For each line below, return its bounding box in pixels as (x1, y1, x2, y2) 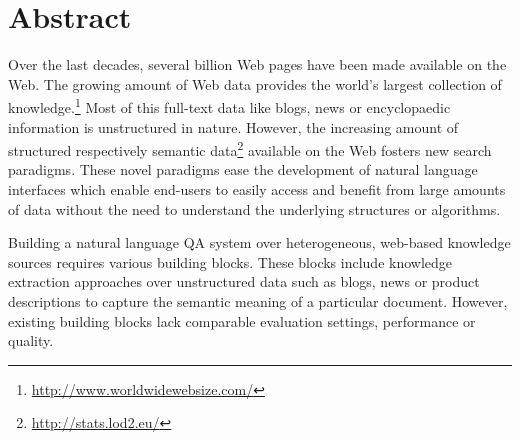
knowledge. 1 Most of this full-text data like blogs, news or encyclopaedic (8, 94, 451, 117)
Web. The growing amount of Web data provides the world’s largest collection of (8, 73, 502, 94)
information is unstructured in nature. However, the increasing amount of (8, 116, 459, 137)
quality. (8, 330, 54, 351)
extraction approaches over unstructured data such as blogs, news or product (8, 271, 480, 292)
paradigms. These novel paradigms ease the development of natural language (8, 159, 478, 180)
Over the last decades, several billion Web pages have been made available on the (8, 54, 507, 75)
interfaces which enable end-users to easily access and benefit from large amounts (8, 179, 506, 199)
